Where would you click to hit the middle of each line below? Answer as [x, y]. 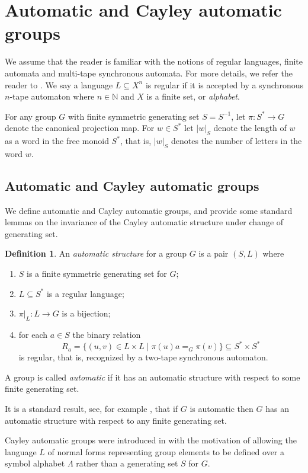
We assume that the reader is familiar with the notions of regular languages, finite [154, 61]
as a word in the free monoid [57, 141]
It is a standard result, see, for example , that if [92, 408]
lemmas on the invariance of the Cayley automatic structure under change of [144, 222]
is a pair [214, 253]
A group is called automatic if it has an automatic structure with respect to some [153, 377]
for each [33, 335]
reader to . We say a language [59, 84]
